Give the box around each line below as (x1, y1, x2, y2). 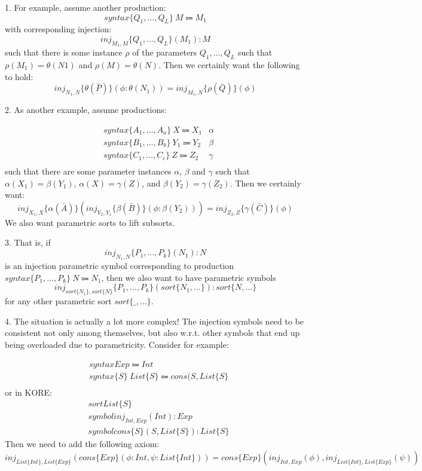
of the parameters (132, 46, 197, 59)
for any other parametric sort (5, 295, 112, 307)
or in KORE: (5, 386, 53, 398)
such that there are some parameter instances (5, 165, 172, 178)
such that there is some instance (5, 46, 123, 59)
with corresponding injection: (5, 23, 112, 35)
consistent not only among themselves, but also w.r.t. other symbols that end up (5, 326, 300, 339)
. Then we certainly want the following (158, 58, 300, 71)
